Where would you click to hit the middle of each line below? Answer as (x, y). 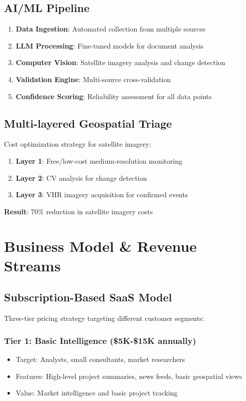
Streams (32, 265)
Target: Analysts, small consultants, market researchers (100, 359)
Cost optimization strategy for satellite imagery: (78, 144)
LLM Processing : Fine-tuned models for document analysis (110, 45)
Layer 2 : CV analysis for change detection (81, 177)
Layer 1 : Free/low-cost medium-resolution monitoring (99, 160)
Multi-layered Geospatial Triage (88, 123)
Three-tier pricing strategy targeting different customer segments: (104, 318)
